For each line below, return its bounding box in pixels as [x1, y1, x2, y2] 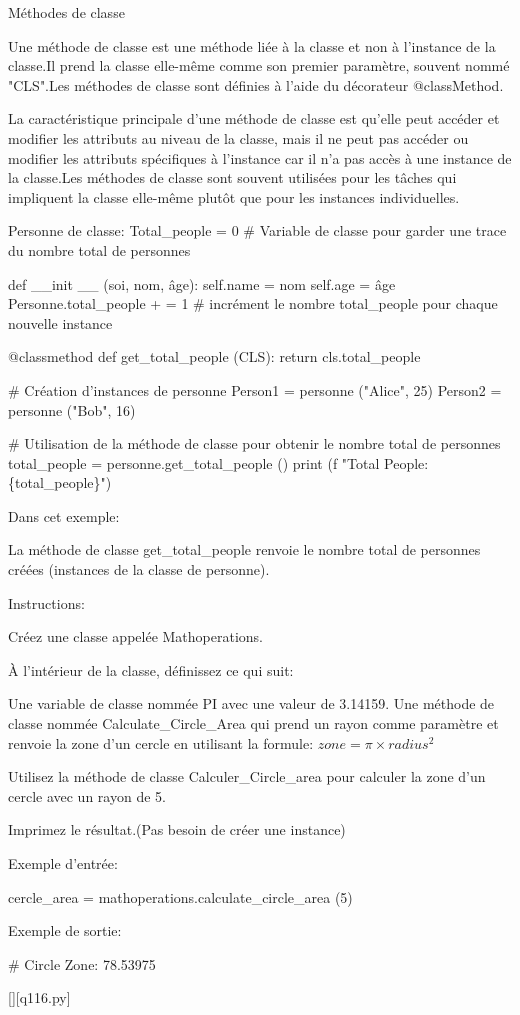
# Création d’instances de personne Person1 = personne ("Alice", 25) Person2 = [8, 379, 502, 400]
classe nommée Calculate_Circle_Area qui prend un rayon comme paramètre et [8, 713, 499, 734]
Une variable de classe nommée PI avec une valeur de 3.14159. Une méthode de [8, 693, 495, 714]
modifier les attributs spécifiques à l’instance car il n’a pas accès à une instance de [8, 147, 512, 168]
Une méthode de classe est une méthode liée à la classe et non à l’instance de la [8, 35, 496, 56]
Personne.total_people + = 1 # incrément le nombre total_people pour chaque [8, 293, 498, 314]
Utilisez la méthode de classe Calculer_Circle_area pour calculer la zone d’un [8, 766, 486, 787]
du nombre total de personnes [8, 239, 191, 260]
